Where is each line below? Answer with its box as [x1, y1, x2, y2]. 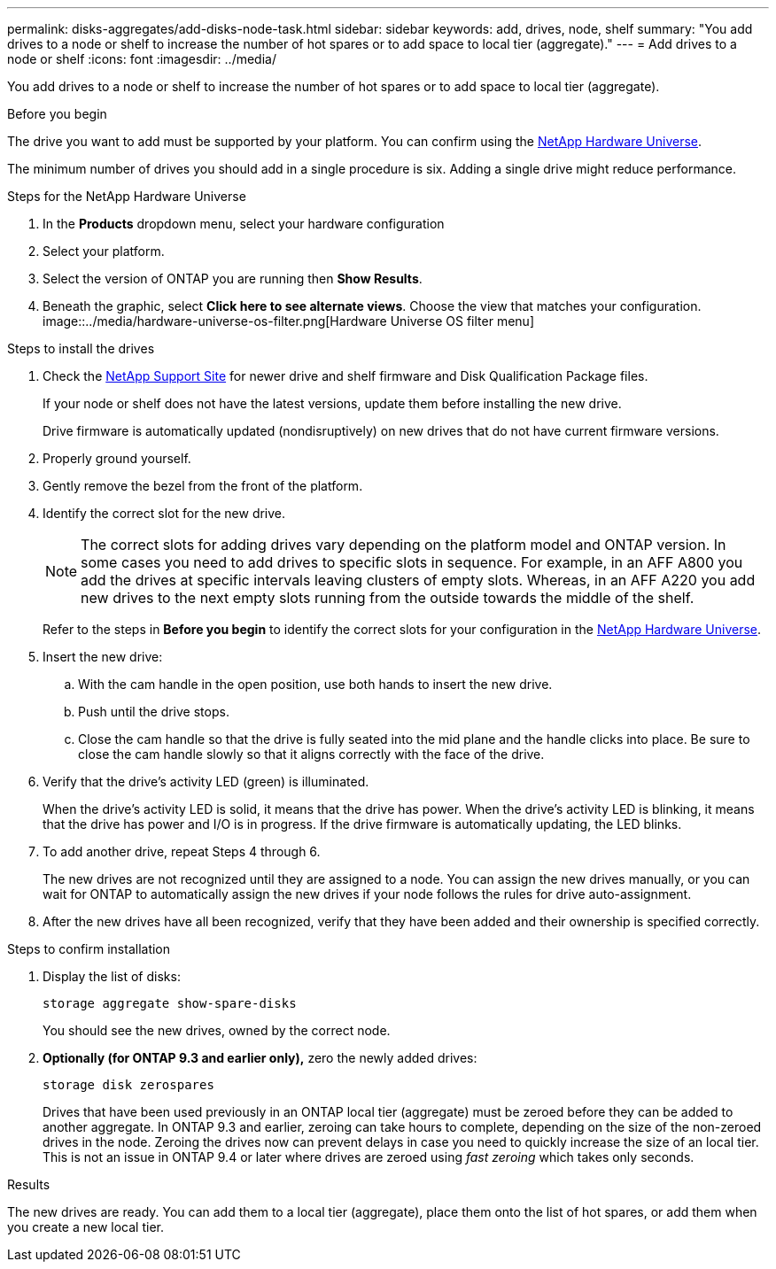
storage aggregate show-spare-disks [43, 996, 297, 1010]
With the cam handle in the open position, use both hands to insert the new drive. [78, 677, 553, 692]
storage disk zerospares [43, 1078, 214, 1092]
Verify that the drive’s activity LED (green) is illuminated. [43, 774, 369, 789]
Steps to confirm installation [7, 941, 171, 956]
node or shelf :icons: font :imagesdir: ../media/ [7, 51, 276, 66]
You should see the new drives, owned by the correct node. [43, 1023, 391, 1038]
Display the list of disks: [43, 969, 181, 984]
